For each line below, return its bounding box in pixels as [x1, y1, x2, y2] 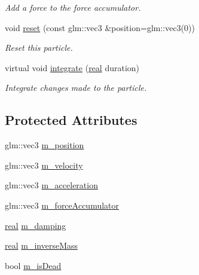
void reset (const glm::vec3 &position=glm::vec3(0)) [5, 21, 195, 33]
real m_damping [5, 219, 66, 231]
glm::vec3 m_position [5, 139, 84, 151]
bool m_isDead [5, 259, 62, 271]
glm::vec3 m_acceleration [5, 179, 98, 191]
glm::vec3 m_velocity [5, 158, 83, 171]
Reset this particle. [5, 41, 73, 54]
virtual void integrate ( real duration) [5, 61, 140, 74]
